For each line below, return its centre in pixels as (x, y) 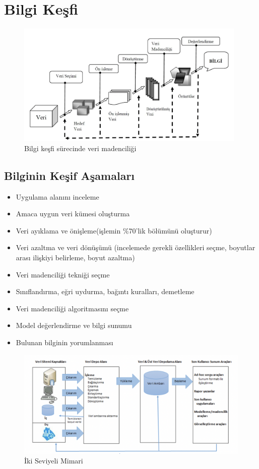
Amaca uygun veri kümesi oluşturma (73, 214)
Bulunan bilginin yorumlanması (64, 342)
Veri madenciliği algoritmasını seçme (72, 308)
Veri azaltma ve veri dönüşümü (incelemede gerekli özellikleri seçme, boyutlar (136, 247)
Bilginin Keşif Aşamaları (70, 175)
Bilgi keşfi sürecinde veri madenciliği (80, 148)
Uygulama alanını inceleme (57, 196)
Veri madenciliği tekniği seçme (63, 274)
